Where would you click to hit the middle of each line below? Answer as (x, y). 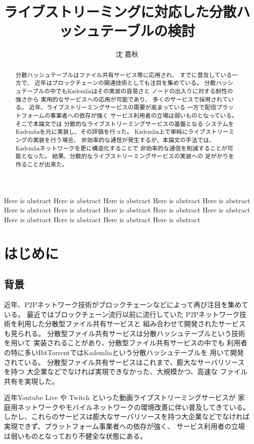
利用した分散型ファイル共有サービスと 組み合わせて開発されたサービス (131, 324)
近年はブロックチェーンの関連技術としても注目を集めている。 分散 (125, 83)
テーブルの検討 (148, 31)
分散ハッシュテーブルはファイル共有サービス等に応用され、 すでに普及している (124, 74)
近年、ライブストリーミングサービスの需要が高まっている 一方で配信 (123, 107)
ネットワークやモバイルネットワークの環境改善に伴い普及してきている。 (134, 407)
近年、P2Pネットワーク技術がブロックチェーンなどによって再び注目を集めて (126, 304)
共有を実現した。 (31, 381)
